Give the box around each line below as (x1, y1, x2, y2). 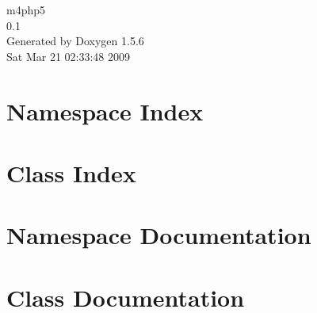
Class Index (6, 156, 136, 189)
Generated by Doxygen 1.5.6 (6, 32, 144, 49)
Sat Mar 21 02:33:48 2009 (6, 48, 130, 64)
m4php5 (6, 2, 46, 17)
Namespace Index (6, 94, 204, 127)
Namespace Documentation (6, 219, 311, 251)
